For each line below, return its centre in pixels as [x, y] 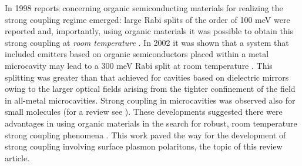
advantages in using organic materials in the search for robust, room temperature [151, 123]
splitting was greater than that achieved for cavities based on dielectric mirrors [147, 77]
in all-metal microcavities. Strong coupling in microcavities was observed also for [150, 100]
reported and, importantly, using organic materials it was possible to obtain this [149, 31]
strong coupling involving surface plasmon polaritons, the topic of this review [144, 146]
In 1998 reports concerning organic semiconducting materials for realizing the [144, 8]
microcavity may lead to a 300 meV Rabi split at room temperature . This [139, 65]
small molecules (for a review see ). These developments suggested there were [144, 112]
